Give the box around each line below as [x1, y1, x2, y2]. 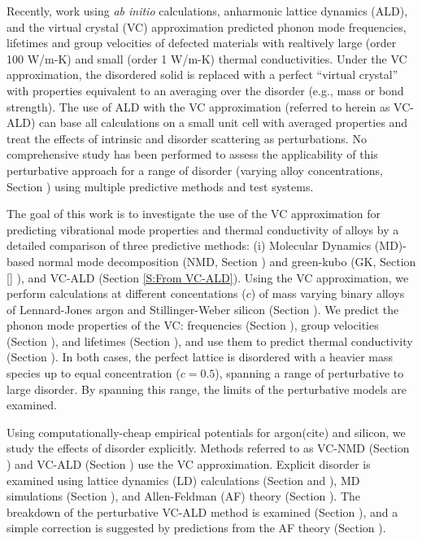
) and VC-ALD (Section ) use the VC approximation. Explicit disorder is [7, 456, 371, 473]
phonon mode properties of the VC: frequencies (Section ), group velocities [7, 317, 379, 334]
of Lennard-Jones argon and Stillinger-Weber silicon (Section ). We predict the [7, 300, 399, 317]
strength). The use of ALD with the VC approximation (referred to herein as [7, 98, 390, 115]
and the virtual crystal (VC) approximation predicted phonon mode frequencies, [7, 18, 407, 35]
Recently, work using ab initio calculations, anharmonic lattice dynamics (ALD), [7, 2, 408, 19]
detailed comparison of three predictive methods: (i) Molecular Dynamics [7, 237, 372, 254]
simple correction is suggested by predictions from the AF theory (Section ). [7, 519, 386, 536]
